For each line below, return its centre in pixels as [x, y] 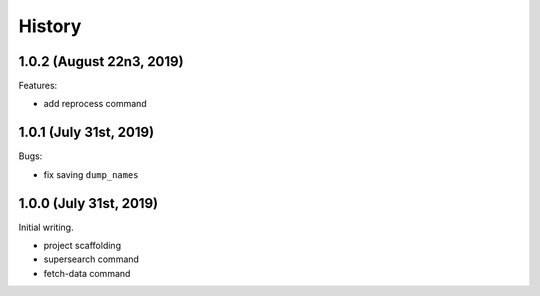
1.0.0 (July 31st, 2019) [88, 203]
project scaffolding [82, 246]
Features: [38, 86]
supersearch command [91, 259]
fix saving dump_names [91, 174]
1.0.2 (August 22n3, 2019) [101, 61]
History [50, 26]
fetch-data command [87, 273]
